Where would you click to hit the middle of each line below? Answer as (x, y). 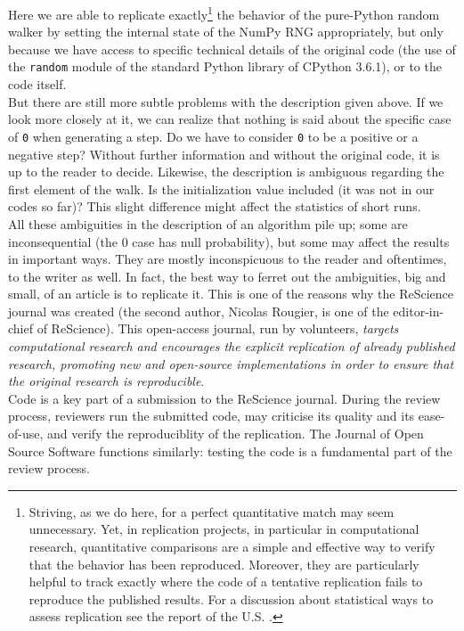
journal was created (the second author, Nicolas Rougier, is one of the (199, 311)
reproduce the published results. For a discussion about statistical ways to (231, 598)
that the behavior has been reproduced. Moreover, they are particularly (224, 564)
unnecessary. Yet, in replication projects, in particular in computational (224, 529)
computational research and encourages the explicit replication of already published (232, 346)
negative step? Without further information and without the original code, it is (224, 154)
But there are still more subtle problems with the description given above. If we (226, 101)
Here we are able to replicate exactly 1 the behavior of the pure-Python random (224, 13)
